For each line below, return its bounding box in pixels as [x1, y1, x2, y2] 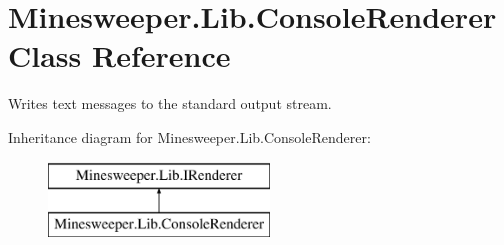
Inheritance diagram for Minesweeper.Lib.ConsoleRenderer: [8, 126, 371, 147]
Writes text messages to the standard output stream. [8, 93, 332, 114]
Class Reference [8, 35, 231, 76]
